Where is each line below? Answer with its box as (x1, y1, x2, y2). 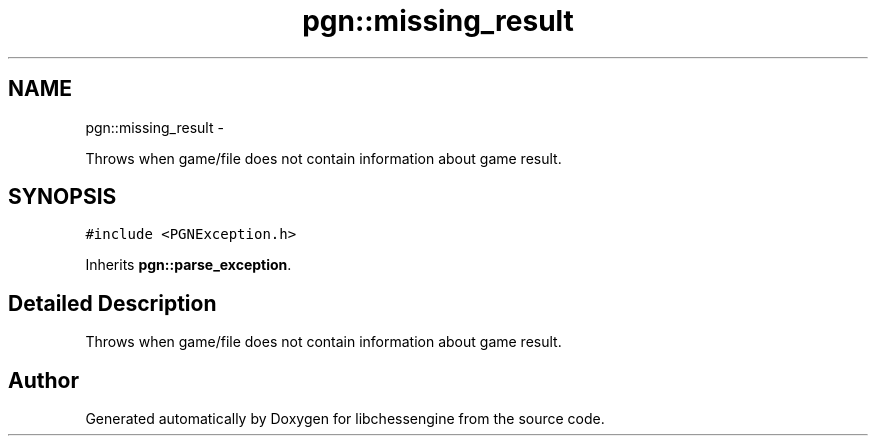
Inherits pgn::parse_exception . (85, 256, 292, 274)
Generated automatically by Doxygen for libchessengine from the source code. (85, 410, 605, 428)
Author (8, 367, 79, 393)
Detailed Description (8, 290, 217, 316)
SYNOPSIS (8, 184, 117, 210)
